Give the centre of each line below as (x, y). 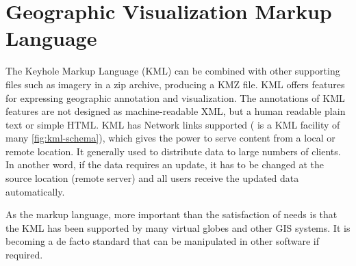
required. (24, 255)
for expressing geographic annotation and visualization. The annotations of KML (175, 97)
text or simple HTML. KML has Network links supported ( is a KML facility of (173, 124)
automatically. (35, 191)
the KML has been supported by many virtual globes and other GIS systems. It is (178, 227)
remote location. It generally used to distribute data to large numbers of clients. (173, 151)
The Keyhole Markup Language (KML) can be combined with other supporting (173, 71)
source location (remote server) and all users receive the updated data (152, 178)
